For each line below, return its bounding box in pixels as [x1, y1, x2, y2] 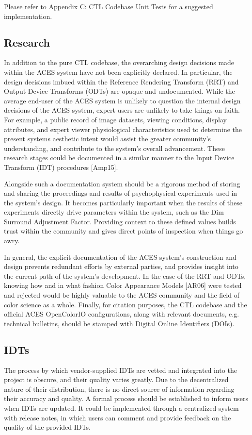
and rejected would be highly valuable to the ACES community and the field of [4, 290, 239, 300]
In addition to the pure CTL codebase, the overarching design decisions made [4, 57, 235, 67]
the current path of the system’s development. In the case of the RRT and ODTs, [4, 270, 246, 281]
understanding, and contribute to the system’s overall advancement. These [4, 143, 225, 153]
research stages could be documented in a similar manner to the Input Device [4, 152, 235, 163]
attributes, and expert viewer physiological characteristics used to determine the [4, 124, 242, 134]
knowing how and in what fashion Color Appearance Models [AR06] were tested [4, 280, 242, 290]
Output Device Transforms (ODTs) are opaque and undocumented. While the [4, 86, 235, 96]
